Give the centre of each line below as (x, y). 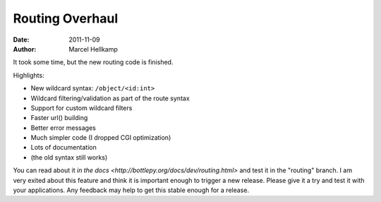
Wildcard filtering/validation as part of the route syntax (110, 98)
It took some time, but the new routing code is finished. (93, 62)
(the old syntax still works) (69, 157)
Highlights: (29, 75)
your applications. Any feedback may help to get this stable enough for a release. (131, 190)
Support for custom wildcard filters (81, 108)
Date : (21, 40)
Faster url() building (59, 118)
